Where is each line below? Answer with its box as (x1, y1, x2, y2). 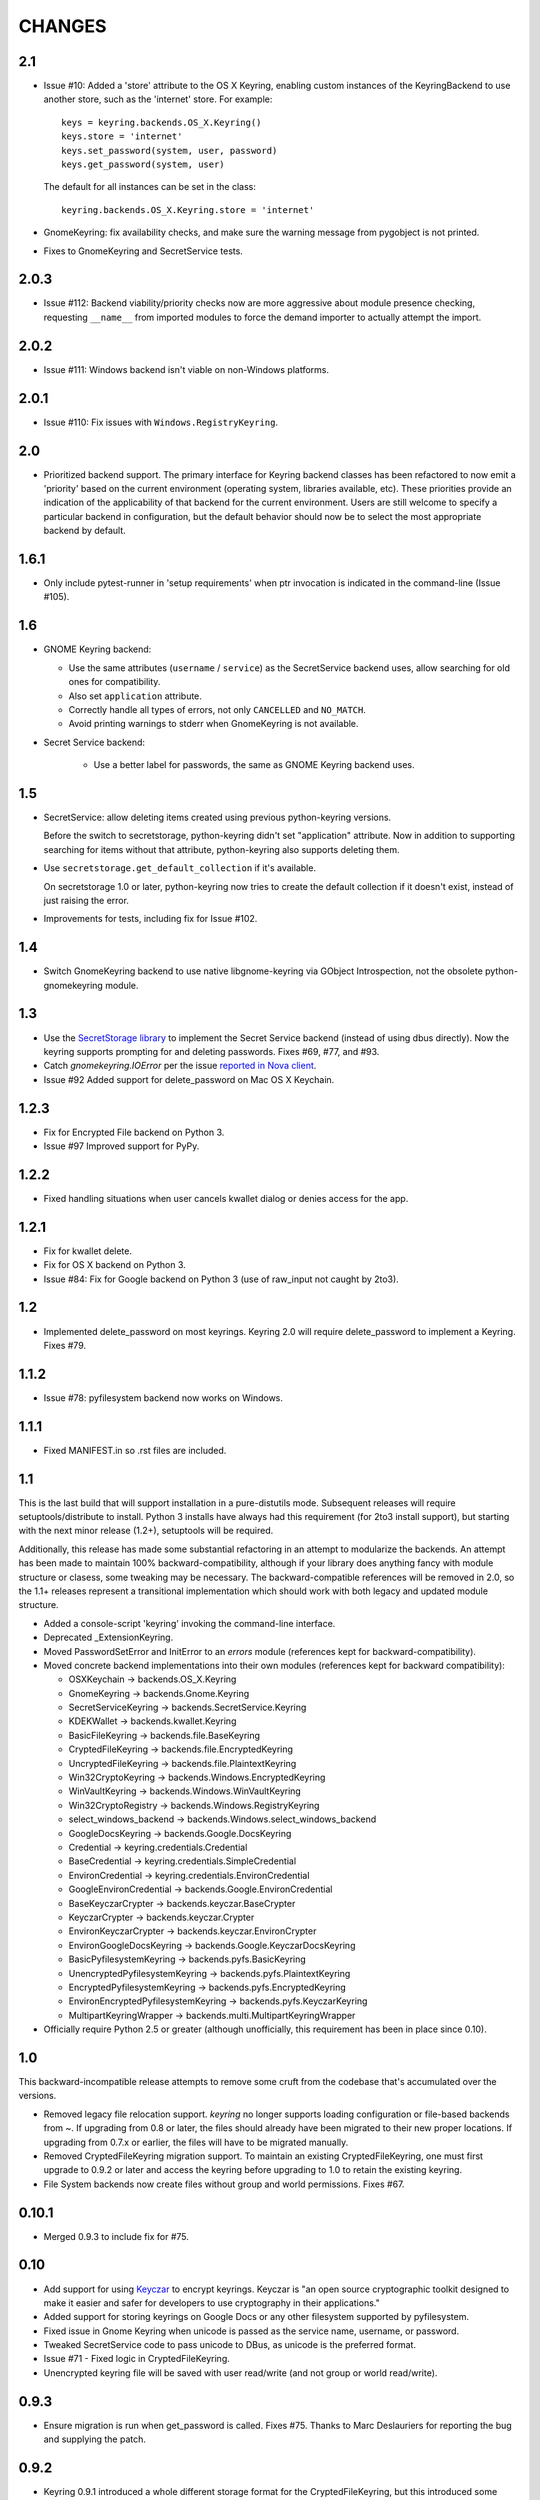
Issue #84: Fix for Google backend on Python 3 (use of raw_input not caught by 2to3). (43, 1273, 399, 1285)
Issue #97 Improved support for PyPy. (43, 1140, 200, 1152)
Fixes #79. (43, 1339, 87, 1351)
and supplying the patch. (43, 2433, 147, 2445)
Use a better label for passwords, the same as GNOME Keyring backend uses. (93, 759, 415, 771)
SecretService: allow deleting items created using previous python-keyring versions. (43, 811, 392, 823)
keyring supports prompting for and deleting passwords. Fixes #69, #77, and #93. (43, 1045, 380, 1057)
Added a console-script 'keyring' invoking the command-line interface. (43, 1617, 336, 1629)
